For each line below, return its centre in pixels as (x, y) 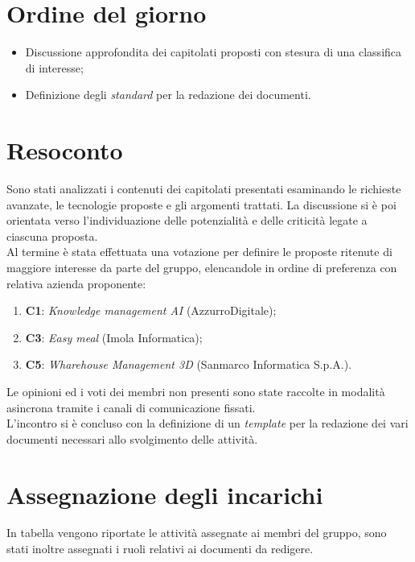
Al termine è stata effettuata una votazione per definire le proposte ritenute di (199, 252)
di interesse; (54, 67)
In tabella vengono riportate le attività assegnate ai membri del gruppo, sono (197, 533)
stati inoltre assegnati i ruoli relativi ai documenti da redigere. (160, 549)
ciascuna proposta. (52, 236)
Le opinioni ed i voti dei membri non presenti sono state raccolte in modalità (196, 391)
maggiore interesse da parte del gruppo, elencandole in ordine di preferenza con (202, 267)
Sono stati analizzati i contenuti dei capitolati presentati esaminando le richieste (204, 189)
